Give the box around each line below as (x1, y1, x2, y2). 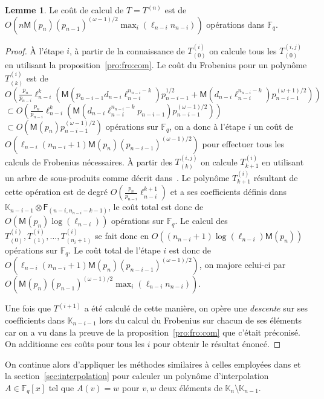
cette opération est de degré (5, 185, 108, 198)
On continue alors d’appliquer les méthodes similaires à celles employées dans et (5, 357, 301, 370)
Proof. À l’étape (5, 44, 64, 57)
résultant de (253, 171, 298, 184)
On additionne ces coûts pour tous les (5, 337, 144, 350)
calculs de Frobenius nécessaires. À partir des (5, 155, 172, 168)
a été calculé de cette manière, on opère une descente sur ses (84, 302, 308, 314)
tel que (48, 381, 74, 394)
